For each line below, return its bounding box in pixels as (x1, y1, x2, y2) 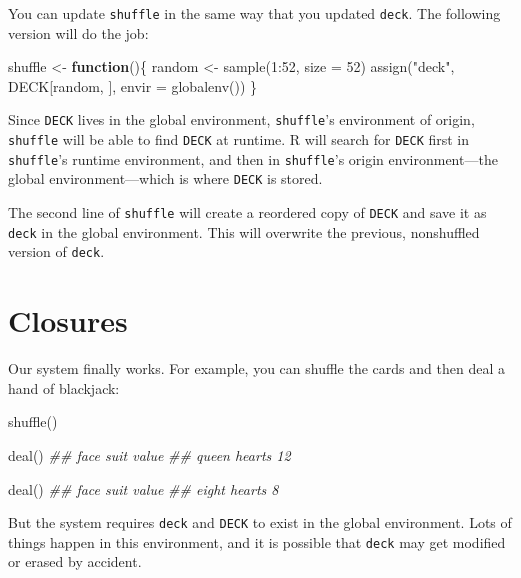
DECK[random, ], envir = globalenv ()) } (8, 75, 258, 96)
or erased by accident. (8, 551, 142, 572)
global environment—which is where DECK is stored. (8, 168, 323, 189)
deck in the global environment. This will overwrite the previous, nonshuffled (8, 221, 480, 242)
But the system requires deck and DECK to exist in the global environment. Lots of (8, 512, 512, 533)
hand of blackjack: (8, 377, 120, 398)
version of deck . (8, 241, 105, 262)
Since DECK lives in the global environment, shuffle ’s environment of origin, (8, 109, 475, 130)
